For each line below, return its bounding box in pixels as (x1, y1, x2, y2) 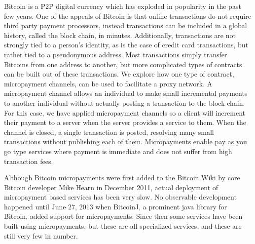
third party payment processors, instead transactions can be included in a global (4, 20, 247, 31)
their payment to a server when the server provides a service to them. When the (4, 117, 246, 127)
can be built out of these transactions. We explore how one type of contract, (4, 69, 234, 79)
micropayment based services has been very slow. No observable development (4, 192, 237, 202)
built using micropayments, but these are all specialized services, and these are (4, 221, 242, 231)
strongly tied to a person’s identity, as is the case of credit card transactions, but (4, 40, 249, 50)
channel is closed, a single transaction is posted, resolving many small (4, 126, 214, 137)
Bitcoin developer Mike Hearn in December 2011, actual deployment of (4, 182, 219, 192)
